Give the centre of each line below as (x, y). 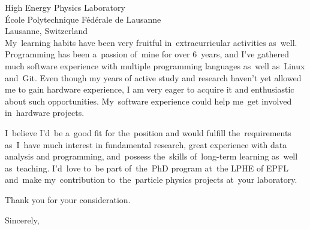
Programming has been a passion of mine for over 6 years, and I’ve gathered (147, 54)
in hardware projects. (45, 113)
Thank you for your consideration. (68, 199)
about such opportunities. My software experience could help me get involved (148, 101)
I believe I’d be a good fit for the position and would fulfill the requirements (148, 132)
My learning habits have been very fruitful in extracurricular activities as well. (151, 42)
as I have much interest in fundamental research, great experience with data (146, 144)
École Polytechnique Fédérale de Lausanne (83, 19)
